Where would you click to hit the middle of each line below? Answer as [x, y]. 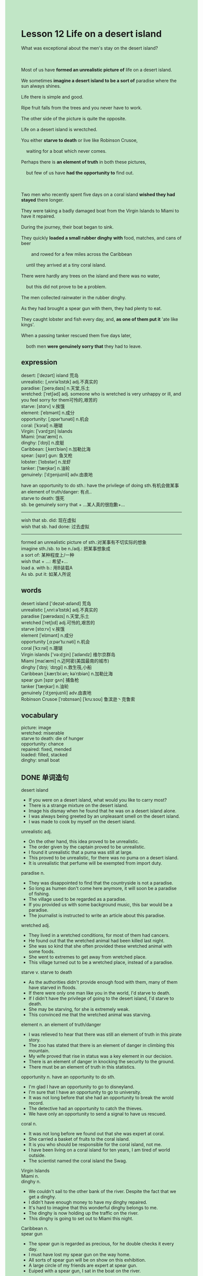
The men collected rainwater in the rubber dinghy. [74, 297]
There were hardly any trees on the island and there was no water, [91, 276]
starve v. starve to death [47, 972]
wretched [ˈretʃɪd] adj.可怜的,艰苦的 [58, 622]
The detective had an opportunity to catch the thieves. [86, 1109]
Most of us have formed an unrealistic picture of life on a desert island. [97, 69]
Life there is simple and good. [52, 96]
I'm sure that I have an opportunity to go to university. [85, 1092]
